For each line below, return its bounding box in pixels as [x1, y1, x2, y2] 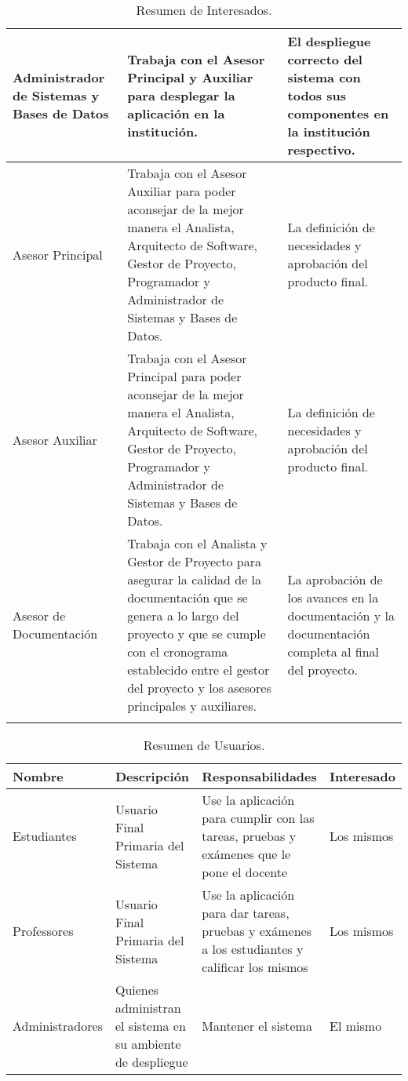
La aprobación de [287, 570, 383, 588]
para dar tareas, [202, 904, 290, 922]
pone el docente [202, 863, 288, 881]
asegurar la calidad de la [127, 570, 262, 588]
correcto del [287, 50, 362, 68]
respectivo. [287, 140, 355, 158]
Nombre [13, 767, 64, 785]
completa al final [287, 642, 379, 661]
